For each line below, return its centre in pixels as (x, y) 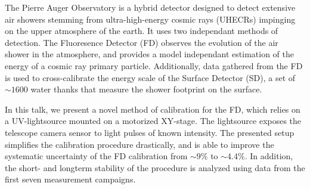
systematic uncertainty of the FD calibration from (96, 156)
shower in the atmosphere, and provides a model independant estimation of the (149, 54)
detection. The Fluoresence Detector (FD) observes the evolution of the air (142, 42)
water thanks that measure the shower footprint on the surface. (146, 89)
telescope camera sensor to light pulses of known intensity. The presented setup (150, 132)
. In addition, (269, 156)
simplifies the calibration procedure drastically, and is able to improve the (139, 144)
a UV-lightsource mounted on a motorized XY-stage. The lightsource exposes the (153, 121)
